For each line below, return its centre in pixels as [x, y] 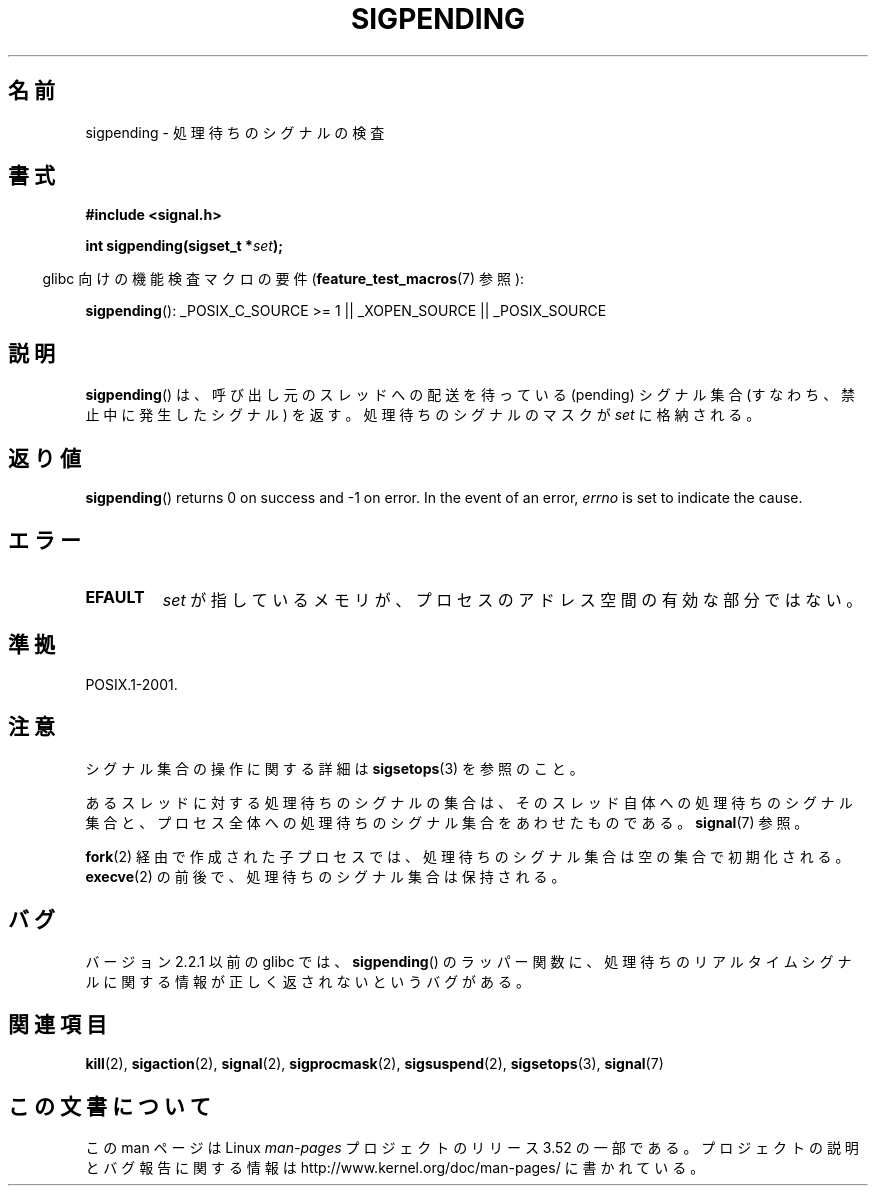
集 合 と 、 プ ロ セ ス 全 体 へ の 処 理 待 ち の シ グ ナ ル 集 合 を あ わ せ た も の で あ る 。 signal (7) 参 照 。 [447, 822]
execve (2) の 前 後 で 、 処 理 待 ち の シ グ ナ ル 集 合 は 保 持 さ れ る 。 [325, 876]
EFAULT [115, 596]
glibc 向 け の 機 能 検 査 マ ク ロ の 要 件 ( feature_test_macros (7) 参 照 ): [283, 279]
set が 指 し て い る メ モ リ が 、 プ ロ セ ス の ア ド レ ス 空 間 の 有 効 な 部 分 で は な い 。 [512, 599]
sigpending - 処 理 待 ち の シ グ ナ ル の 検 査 [235, 132]
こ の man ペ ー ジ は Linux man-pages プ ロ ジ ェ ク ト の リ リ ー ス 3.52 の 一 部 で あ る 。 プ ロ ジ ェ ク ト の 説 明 [472, 1148]
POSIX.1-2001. [131, 684]
